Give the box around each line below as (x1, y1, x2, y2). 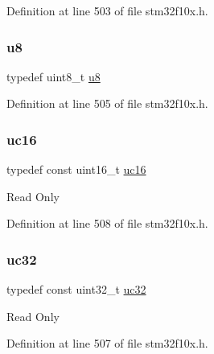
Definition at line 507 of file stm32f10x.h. (6, 335, 208, 352)
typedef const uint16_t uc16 (6, 161, 146, 178)
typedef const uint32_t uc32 (6, 281, 146, 298)
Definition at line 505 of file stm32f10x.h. (6, 95, 208, 112)
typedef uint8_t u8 (6, 68, 101, 84)
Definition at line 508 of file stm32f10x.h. (6, 215, 208, 232)
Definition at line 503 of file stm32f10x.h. (6, 2, 208, 19)
